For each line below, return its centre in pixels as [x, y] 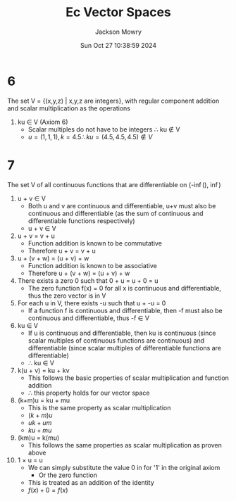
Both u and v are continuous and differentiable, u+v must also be [122, 205]
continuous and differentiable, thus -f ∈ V [89, 318]
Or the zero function [68, 475]
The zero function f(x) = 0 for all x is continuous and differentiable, [125, 288]
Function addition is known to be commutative [95, 243]
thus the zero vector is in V [67, 296]
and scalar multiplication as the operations [69, 108]
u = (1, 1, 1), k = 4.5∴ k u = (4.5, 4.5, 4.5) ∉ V [90, 137]
